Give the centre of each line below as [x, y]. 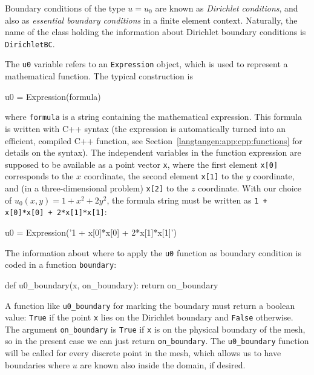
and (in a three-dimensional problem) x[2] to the [97, 188]
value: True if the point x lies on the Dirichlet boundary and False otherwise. [149, 317]
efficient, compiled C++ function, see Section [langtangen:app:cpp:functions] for [154, 140]
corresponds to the [39, 176]
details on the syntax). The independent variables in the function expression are [153, 152]
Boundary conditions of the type [65, 8]
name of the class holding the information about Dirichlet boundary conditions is [155, 32]
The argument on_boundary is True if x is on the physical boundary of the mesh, [155, 329]
